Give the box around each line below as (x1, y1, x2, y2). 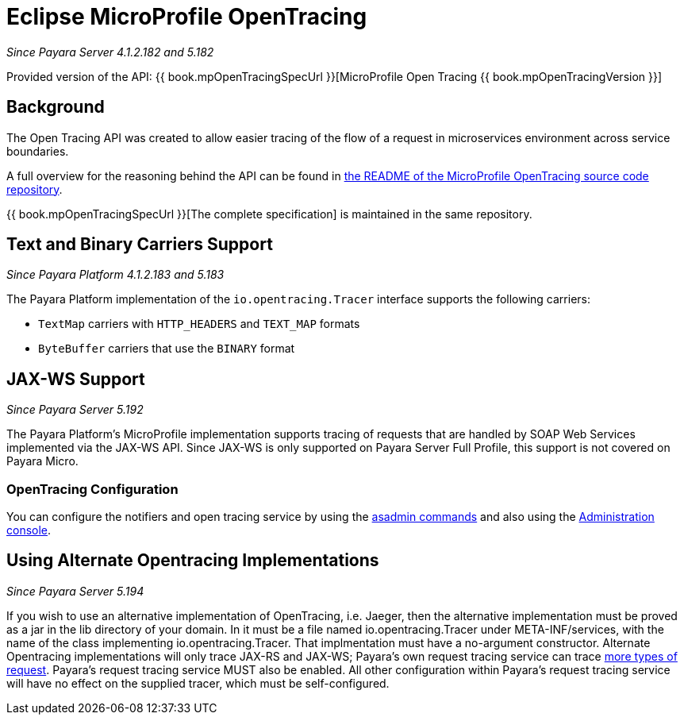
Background (6, 97, 105, 118)
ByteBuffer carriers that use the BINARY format (38, 341, 295, 356)
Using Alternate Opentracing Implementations (6, 550, 379, 571)
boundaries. (6, 144, 69, 158)
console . (6, 523, 52, 538)
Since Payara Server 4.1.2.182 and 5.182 (6, 44, 214, 59)
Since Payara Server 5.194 (6, 584, 144, 598)
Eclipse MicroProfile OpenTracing (6, 3, 367, 30)
